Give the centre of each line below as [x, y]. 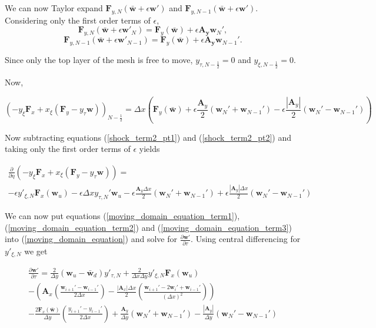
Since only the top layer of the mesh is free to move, [99, 59]
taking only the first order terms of [68, 149]
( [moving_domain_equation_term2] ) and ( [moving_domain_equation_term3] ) [148, 227]
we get [36, 251]
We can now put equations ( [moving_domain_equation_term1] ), [122, 216]
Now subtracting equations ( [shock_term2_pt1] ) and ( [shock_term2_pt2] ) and [148, 137]
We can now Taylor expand [54, 8]
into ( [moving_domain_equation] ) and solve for [91, 239]
